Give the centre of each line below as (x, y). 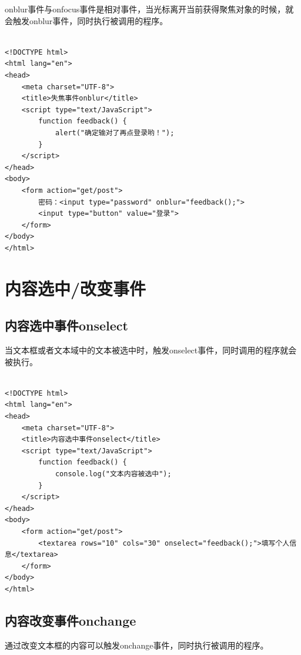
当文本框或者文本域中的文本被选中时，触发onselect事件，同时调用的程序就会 (151, 350)
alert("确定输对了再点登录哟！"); (115, 133)
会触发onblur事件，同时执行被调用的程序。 (86, 20)
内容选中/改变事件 (76, 288)
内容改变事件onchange (71, 620)
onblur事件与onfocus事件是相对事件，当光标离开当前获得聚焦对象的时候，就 (149, 9)
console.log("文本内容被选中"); (113, 474)
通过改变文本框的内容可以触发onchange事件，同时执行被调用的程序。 (137, 645)
